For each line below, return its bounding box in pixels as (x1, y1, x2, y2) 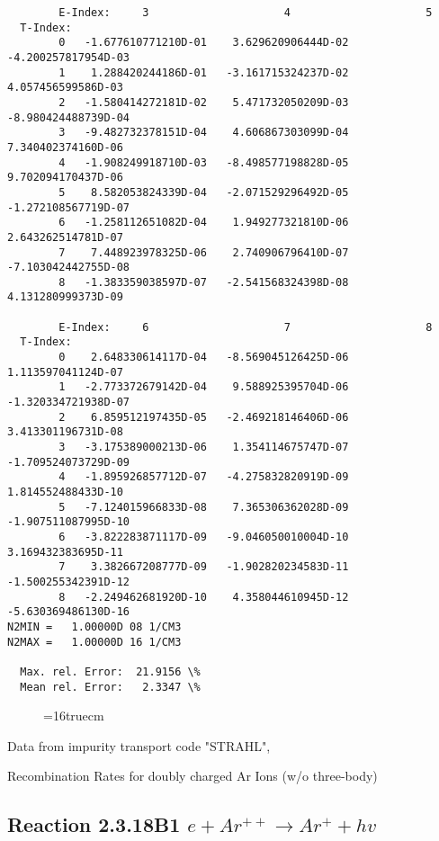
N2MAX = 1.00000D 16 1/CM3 (7, 635, 182, 649)
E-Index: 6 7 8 (58, 320, 433, 334)
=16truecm (43, 706, 104, 725)
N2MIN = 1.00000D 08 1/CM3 (7, 620, 182, 633)
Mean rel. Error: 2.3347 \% (20, 680, 201, 693)
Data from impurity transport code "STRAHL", (7, 736, 271, 755)
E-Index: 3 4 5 (58, 6, 433, 19)
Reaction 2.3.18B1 (7, 810, 181, 838)
